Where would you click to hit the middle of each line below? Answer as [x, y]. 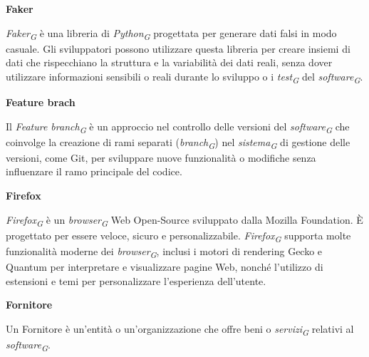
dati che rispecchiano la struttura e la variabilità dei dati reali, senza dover [169, 62]
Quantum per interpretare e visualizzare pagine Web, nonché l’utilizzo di [165, 267]
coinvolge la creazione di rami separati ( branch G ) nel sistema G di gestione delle [178, 143]
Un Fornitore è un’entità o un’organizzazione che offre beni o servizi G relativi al [180, 329]
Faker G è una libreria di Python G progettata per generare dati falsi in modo [171, 33]
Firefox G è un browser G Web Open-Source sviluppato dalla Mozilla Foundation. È [184, 220]
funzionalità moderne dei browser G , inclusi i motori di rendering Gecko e [164, 252]
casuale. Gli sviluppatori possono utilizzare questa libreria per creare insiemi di [178, 48]
